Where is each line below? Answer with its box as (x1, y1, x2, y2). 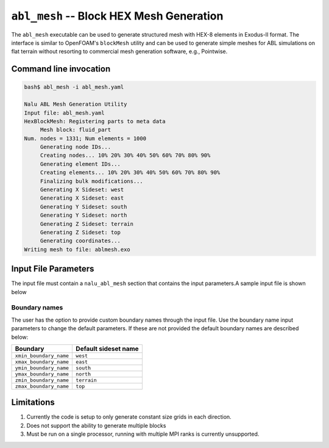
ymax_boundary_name (15, 370, 69, 377)
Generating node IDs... (40, 143, 111, 151)
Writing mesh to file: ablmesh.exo (24, 246, 130, 253)
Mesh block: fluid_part (40, 126, 111, 134)
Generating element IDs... (40, 161, 121, 167)
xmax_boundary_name (15, 358, 69, 365)
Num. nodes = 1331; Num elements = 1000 (24, 135, 146, 142)
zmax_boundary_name (15, 383, 69, 389)
